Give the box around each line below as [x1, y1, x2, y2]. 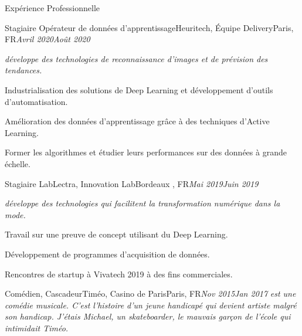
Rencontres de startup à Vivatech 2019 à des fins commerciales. [5, 267, 233, 280]
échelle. [5, 157, 30, 169]
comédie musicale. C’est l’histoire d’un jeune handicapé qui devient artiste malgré [5, 298, 297, 311]
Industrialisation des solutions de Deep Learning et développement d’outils [5, 83, 273, 96]
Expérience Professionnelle [5, 2, 100, 13]
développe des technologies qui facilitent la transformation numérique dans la [5, 197, 280, 209]
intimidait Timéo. [5, 321, 69, 334]
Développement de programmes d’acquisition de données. [5, 247, 210, 260]
